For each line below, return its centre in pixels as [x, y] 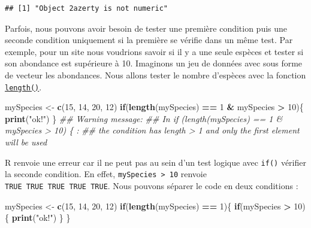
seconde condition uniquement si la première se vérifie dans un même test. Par [149, 40]
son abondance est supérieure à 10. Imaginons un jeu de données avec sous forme [154, 63]
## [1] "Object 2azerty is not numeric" [87, 8]
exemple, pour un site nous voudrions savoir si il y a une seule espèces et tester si [154, 51]
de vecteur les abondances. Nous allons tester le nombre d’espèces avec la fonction [155, 75]
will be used [26, 142]
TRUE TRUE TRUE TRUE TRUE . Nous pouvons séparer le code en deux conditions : [152, 185]
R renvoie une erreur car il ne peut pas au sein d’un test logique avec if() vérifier [155, 162]
